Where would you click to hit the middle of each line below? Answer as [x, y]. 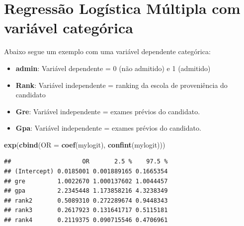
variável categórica [69, 28]
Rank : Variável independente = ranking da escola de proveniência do [122, 85]
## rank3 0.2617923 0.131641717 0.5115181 [86, 210]
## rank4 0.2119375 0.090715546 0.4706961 [86, 220]
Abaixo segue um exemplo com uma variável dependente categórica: [107, 51]
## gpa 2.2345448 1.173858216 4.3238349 [86, 191]
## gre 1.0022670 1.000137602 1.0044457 [86, 181]
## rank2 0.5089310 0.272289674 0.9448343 [86, 200]
